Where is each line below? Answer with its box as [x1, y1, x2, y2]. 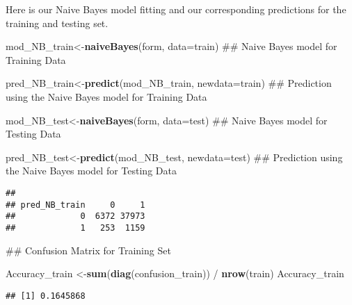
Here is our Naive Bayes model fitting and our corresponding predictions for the [6, 2, 346, 16]
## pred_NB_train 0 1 [6, 199, 145, 210]
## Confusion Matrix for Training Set [6, 242, 171, 257]
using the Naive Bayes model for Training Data [6, 89, 207, 104]
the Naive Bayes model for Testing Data [6, 163, 177, 178]
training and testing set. [6, 15, 109, 30]
